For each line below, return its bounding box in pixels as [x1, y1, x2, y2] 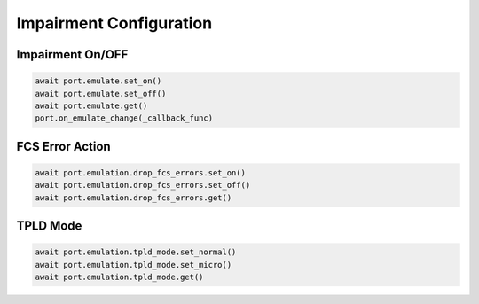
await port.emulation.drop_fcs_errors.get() [35, 192, 232, 203]
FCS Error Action [16, 138, 111, 154]
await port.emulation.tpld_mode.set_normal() [35, 247, 237, 257]
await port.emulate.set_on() [35, 76, 162, 86]
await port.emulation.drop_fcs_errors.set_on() [35, 168, 246, 177]
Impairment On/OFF [16, 47, 129, 62]
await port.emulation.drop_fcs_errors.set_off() [35, 180, 251, 191]
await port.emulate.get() [35, 100, 148, 111]
